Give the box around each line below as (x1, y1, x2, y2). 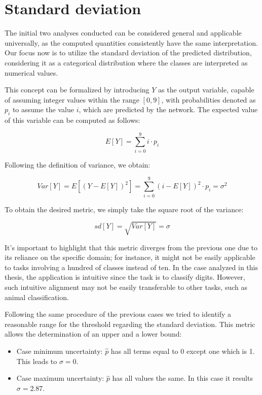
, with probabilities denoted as (161, 94, 256, 105)
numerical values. (5, 67, 58, 78)
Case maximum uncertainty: (16, 373, 104, 383)
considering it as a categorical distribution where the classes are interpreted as (5, 57, 248, 68)
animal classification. (5, 291, 69, 302)
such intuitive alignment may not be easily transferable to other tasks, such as (5, 282, 247, 292)
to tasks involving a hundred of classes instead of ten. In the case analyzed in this (5, 261, 258, 272)
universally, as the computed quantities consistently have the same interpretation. (5, 37, 258, 48)
